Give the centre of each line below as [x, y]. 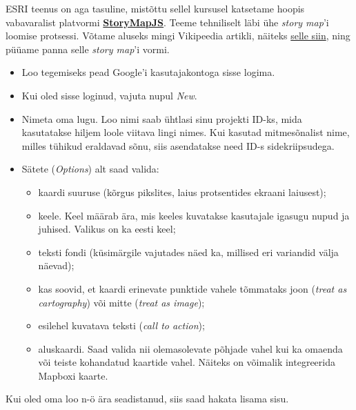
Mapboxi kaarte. [73, 375]
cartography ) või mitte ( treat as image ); [121, 302]
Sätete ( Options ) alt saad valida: [90, 169]
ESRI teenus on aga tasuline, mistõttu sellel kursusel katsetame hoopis [155, 8]
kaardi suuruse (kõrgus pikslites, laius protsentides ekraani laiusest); [182, 192]
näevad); [56, 265]
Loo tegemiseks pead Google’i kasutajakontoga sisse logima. [148, 72]
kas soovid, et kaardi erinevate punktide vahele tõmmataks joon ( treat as [192, 288]
